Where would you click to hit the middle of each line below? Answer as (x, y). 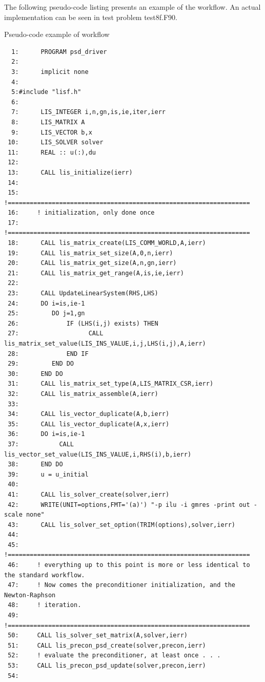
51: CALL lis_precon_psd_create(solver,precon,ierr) (107, 645)
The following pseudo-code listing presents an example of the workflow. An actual (132, 7)
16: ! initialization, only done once (81, 213)
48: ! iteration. (45, 605)
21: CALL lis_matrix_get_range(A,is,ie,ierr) (96, 273)
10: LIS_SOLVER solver (56, 143)
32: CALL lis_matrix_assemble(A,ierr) (83, 394)
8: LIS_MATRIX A (48, 122)
